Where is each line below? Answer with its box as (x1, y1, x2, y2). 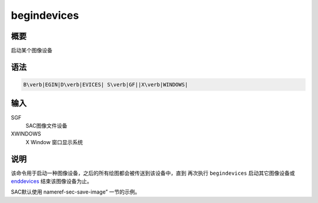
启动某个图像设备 (11, 47, 52, 54)
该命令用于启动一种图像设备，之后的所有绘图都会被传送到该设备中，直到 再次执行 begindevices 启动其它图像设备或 (11, 169, 295, 177)
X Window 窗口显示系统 (25, 138, 84, 145)
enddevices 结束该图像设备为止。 (11, 178, 92, 185)
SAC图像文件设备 (25, 122, 68, 129)
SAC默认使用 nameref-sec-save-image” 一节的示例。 (11, 188, 141, 195)
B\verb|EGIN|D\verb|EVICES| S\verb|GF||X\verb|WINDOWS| (23, 81, 188, 88)
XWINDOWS (11, 130, 41, 138)
